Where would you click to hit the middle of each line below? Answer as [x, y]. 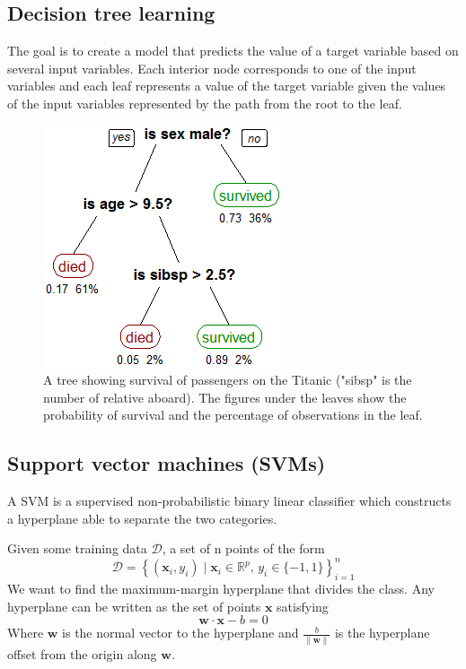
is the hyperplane [382, 633]
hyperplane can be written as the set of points [134, 606]
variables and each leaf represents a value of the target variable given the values [227, 86]
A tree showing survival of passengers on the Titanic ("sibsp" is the [228, 380]
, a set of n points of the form [243, 548]
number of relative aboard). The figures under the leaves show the [225, 397]
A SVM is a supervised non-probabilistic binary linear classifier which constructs [229, 501]
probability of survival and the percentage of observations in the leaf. [233, 415]
